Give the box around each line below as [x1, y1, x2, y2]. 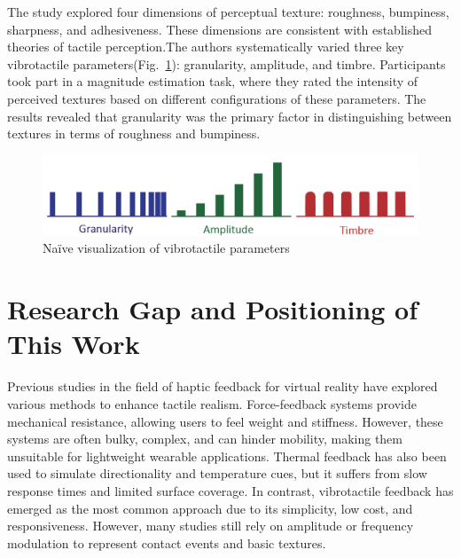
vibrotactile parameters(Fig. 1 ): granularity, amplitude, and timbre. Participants [7, 54, 446, 73]
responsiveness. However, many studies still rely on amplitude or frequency [7, 516, 414, 535]
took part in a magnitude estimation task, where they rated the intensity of [7, 72, 418, 90]
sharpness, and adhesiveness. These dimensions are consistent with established [7, 20, 432, 38]
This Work [7, 326, 140, 362]
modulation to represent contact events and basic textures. [7, 533, 326, 552]
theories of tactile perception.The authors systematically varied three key [7, 37, 404, 56]
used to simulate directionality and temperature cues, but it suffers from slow [7, 464, 427, 483]
